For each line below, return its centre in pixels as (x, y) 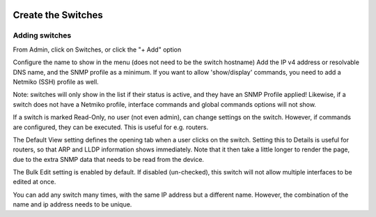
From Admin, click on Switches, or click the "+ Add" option (97, 50)
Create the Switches (58, 15)
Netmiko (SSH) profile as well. (56, 82)
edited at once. (34, 182)
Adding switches (42, 36)
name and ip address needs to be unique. (72, 204)
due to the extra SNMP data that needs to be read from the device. (109, 159)
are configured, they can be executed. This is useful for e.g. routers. (111, 127)
